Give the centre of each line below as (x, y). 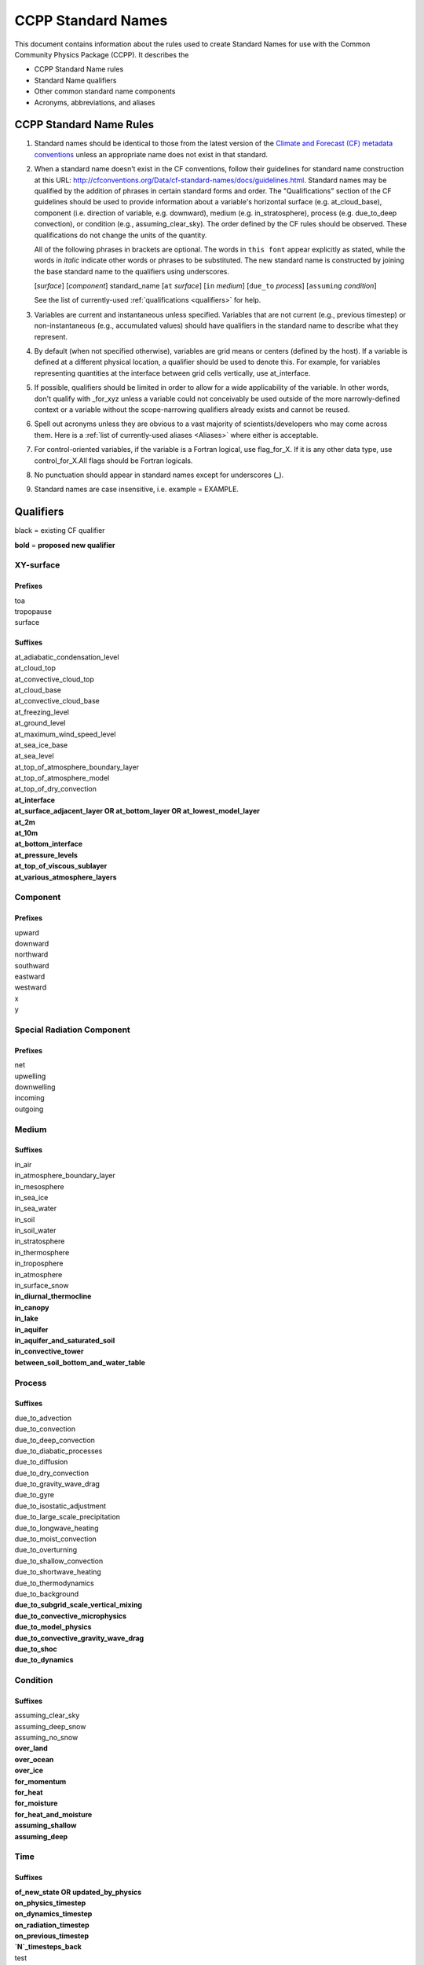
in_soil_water (35, 1231)
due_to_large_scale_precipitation (68, 1517)
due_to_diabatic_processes (58, 1451)
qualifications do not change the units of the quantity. (121, 235)
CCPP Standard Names (91, 20)
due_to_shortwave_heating (58, 1572)
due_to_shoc (36, 1649)
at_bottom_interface (48, 844)
